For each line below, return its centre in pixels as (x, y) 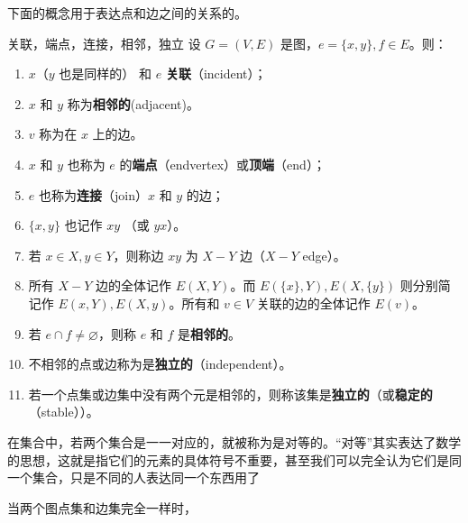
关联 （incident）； (216, 73)
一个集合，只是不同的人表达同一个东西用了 (133, 477)
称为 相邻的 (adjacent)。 (133, 103)
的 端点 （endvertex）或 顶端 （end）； (222, 164)
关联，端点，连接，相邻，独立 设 (104, 43)
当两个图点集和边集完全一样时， (102, 507)
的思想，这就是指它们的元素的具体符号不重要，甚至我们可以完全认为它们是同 (234, 459)
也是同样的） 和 (106, 73)
